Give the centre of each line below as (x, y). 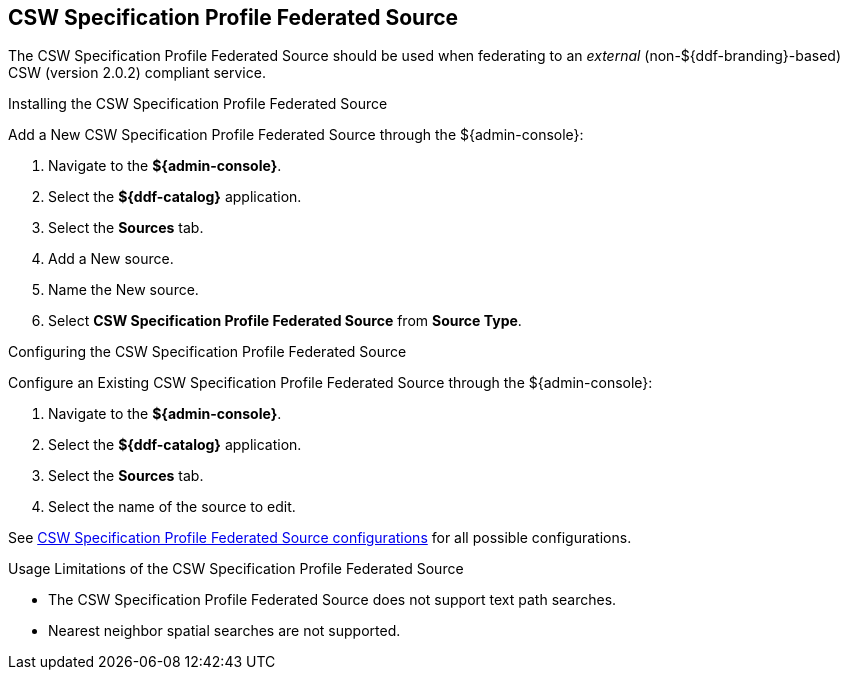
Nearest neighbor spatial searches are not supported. (224, 631)
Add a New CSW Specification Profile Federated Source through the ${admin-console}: (296, 135)
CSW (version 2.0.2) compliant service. (137, 73)
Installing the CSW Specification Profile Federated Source (198, 104)
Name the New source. (123, 290)
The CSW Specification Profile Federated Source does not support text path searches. (332, 600)
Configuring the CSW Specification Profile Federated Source (207, 352)
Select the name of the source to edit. (172, 507)
